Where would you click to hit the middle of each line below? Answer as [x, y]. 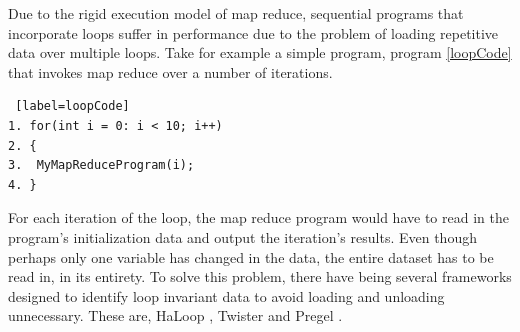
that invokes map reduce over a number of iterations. [170, 71]
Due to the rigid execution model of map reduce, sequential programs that [236, 13]
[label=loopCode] [72, 106]
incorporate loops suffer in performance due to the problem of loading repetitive [253, 32]
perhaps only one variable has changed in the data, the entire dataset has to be [251, 256]
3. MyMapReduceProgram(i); [101, 165]
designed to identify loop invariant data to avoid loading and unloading [226, 295]
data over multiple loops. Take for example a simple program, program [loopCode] [260, 52]
